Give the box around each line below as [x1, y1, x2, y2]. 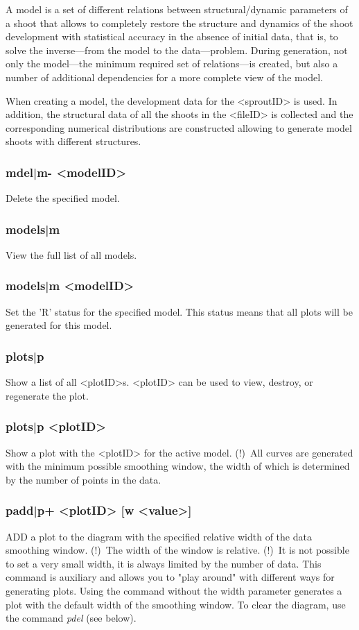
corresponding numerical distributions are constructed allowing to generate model [6, 120, 352, 135]
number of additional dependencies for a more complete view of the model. [6, 69, 323, 84]
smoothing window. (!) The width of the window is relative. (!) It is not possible [6, 543, 349, 557]
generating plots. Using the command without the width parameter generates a [6, 583, 342, 597]
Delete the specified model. [6, 191, 120, 205]
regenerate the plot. [6, 388, 89, 402]
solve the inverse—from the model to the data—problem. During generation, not [6, 42, 348, 57]
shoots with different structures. [6, 134, 141, 148]
